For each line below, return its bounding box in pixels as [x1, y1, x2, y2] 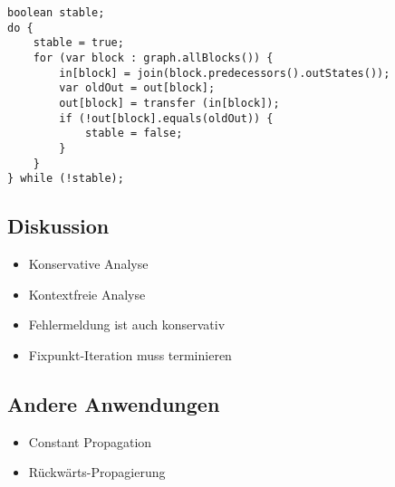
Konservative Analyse [28, 254, 149, 273]
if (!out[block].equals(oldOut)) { [59, 111, 274, 125]
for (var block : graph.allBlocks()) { [33, 51, 274, 64]
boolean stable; [7, 6, 105, 19]
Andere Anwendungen [7, 389, 220, 417]
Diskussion [7, 212, 110, 240]
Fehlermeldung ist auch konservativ [28, 315, 226, 334]
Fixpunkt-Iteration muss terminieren [28, 345, 232, 364]
